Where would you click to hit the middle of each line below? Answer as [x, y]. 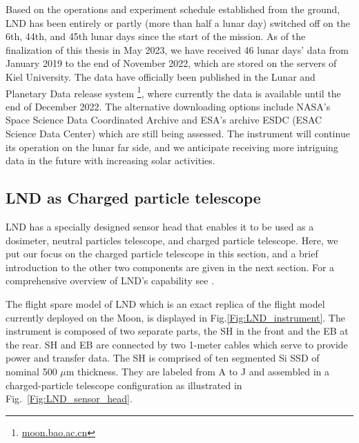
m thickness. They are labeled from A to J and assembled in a [198, 371]
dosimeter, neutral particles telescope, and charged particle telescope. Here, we [172, 240]
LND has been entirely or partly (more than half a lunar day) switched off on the [178, 22]
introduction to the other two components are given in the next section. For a [170, 267]
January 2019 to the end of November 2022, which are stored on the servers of [171, 63]
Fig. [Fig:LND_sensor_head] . [69, 398]
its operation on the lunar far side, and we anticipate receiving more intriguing [172, 147]
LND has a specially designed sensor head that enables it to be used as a [160, 226]
